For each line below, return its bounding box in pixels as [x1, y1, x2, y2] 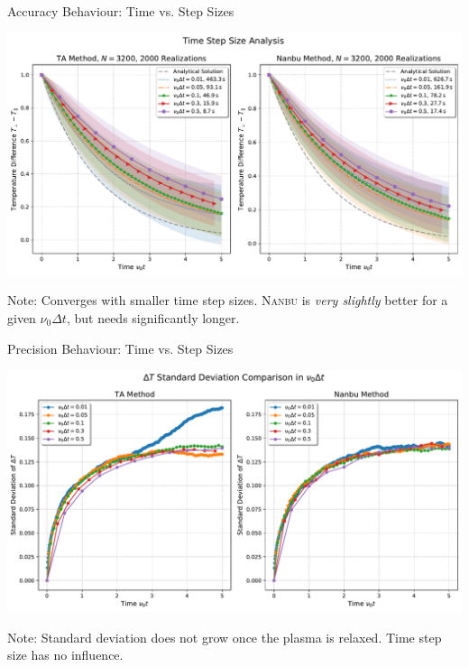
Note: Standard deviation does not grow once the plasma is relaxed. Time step [7, 627, 442, 646]
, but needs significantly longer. [66, 309, 240, 328]
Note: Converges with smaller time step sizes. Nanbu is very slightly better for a [7, 291, 448, 310]
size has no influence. [7, 645, 124, 664]
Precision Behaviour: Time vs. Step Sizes [7, 338, 234, 357]
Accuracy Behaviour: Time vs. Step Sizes [7, 2, 234, 20]
